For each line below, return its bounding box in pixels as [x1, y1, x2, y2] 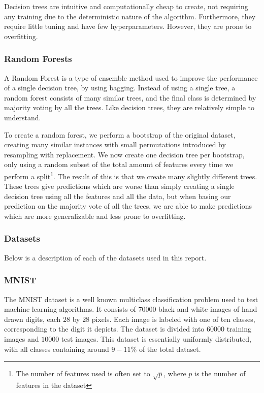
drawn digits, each [4, 313, 61, 324]
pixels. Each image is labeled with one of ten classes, [91, 313, 255, 324]
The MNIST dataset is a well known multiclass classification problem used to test [4, 293, 258, 304]
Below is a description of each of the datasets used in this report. [4, 252, 207, 263]
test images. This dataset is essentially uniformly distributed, [61, 333, 251, 344]
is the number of [194, 368, 246, 379]
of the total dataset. [139, 343, 201, 354]
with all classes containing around [4, 343, 109, 354]
